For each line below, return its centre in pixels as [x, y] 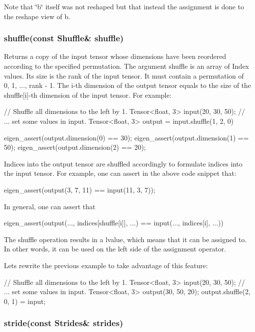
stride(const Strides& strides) [64, 323]
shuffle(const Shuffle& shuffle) [64, 38]
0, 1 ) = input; [25, 301]
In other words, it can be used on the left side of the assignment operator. [115, 249]
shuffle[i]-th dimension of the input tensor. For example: [88, 95]
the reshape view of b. [37, 16]
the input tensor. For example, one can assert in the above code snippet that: [120, 173]
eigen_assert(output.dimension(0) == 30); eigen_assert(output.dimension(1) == [127, 137]
